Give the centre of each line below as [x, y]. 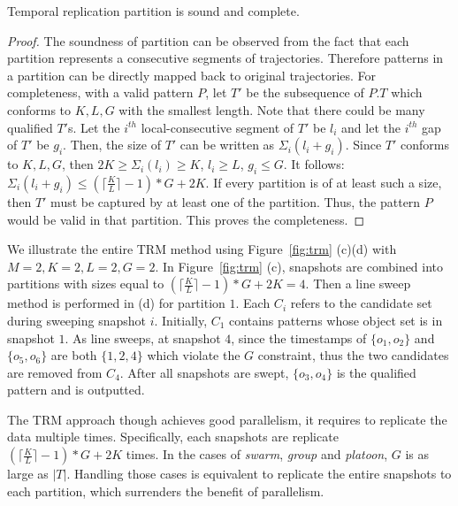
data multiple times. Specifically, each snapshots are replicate [173, 437]
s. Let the [94, 127]
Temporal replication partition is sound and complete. [153, 11]
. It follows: [314, 164]
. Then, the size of [112, 145]
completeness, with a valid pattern [100, 92]
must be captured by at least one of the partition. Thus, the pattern [236, 201]
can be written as [227, 145]
